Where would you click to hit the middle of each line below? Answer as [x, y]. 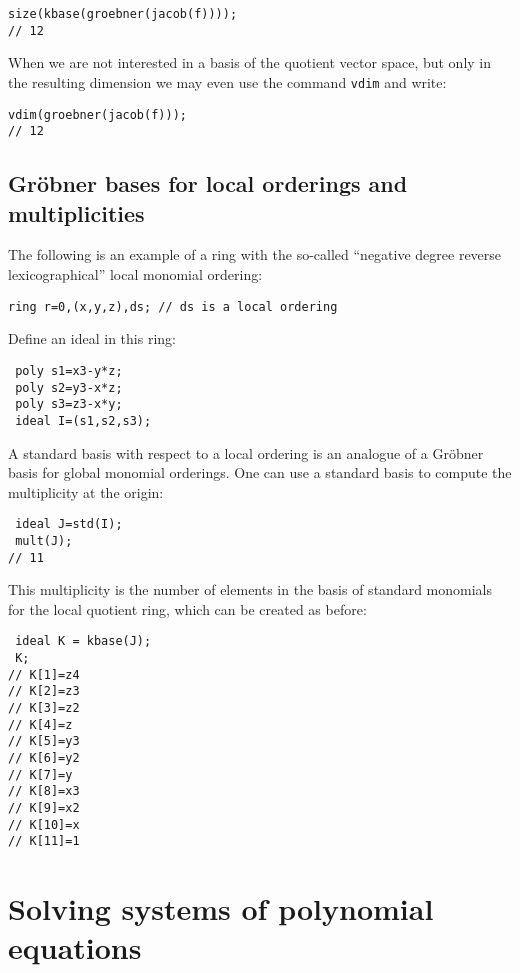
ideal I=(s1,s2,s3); [83, 420]
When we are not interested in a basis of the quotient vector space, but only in [250, 62]
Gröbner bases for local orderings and [208, 183]
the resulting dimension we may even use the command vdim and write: [227, 81]
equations [75, 947]
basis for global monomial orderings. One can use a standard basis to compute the [260, 472]
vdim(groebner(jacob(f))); [97, 114]
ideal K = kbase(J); [83, 641]
